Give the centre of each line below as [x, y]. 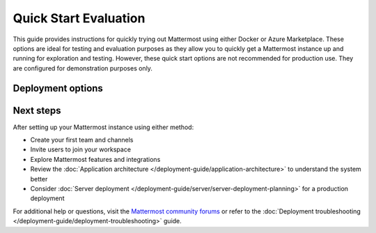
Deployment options [58, 88]
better [39, 179]
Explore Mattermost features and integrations [95, 159]
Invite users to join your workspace [81, 149]
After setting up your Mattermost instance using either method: [103, 127]
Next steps [37, 111]
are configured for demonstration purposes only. [83, 68]
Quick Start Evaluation [79, 18]
